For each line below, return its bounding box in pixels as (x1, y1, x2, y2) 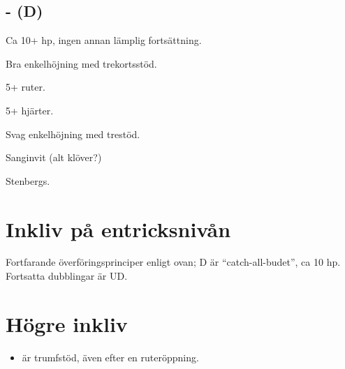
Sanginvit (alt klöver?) (6, 150, 102, 165)
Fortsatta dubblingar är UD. (6, 269, 128, 283)
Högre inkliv (6, 309, 128, 338)
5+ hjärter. (6, 103, 54, 117)
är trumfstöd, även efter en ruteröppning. (22, 349, 199, 364)
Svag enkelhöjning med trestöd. (6, 126, 140, 141)
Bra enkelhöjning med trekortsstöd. (6, 56, 157, 70)
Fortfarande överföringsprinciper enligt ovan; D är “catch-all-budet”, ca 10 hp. (6, 255, 341, 269)
